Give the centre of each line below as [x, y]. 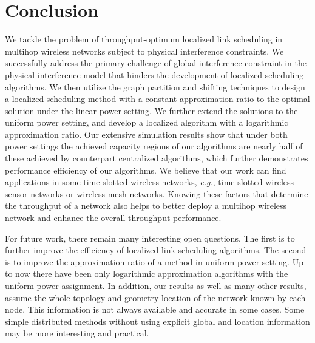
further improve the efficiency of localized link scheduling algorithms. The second [156, 250]
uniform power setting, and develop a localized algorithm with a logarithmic [147, 122]
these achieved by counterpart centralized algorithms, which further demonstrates [157, 158]
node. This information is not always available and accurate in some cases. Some [155, 309]
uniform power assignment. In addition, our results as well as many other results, [156, 285]
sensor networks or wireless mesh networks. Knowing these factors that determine [157, 193]
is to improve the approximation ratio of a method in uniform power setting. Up [154, 261]
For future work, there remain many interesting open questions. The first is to [150, 238]
